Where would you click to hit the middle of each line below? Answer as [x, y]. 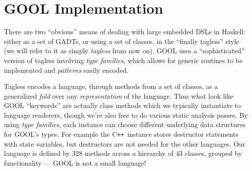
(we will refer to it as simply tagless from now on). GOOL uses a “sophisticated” [124, 51]
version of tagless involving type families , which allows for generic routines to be [123, 60]
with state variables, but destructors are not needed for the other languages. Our [125, 143]
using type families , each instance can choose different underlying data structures [125, 124]
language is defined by [37, 153]
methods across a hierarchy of [129, 153]
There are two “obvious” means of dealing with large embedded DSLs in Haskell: [125, 32]
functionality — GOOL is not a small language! [75, 162]
